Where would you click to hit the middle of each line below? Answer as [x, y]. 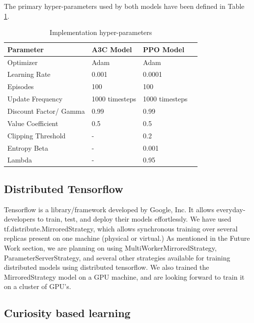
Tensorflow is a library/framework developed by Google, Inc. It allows [109, 209]
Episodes [21, 86]
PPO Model [164, 49]
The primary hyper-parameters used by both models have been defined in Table [124, 6]
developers [20, 219]
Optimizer [23, 62]
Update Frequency [35, 99]
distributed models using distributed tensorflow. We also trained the [107, 267]
